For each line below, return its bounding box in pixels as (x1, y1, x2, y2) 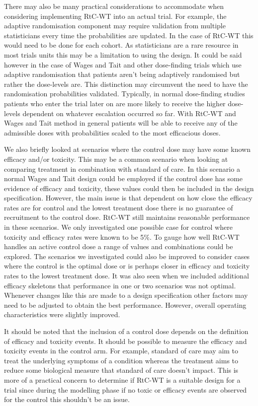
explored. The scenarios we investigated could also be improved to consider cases (4, 251, 250, 261)
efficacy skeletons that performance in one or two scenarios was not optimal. (4, 280, 236, 290)
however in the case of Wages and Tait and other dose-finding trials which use (4, 59, 242, 69)
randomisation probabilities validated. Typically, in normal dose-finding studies (4, 88, 245, 99)
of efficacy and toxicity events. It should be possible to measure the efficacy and (4, 336, 247, 346)
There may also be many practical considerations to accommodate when (4, 1, 224, 11)
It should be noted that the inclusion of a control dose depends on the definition (4, 326, 249, 336)
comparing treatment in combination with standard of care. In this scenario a (4, 163, 240, 174)
